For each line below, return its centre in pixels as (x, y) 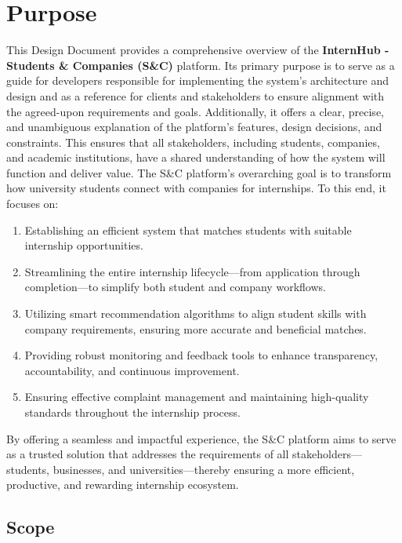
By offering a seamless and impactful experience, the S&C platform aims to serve (201, 438)
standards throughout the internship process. (132, 412)
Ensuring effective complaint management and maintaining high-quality (197, 397)
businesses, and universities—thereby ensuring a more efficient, (204, 469)
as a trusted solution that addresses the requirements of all (148, 454)
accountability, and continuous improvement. (132, 370)
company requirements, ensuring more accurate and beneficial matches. (196, 328)
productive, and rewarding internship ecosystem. (123, 485)
